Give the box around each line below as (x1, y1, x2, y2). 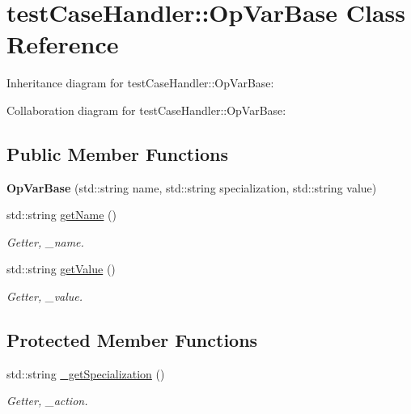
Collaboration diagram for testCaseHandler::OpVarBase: (6, 101, 286, 118)
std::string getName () (6, 206, 117, 223)
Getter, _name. (6, 233, 84, 250)
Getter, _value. (6, 288, 83, 305)
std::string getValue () (6, 260, 116, 277)
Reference (6, 27, 119, 61)
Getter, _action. (6, 392, 88, 409)
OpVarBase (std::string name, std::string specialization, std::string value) (6, 179, 377, 196)
